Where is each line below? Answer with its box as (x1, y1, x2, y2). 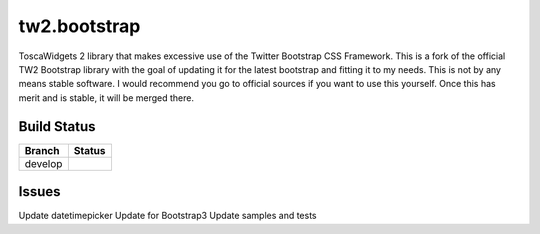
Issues (18, 183, 61, 200)
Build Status (18, 118, 96, 135)
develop (24, 156, 63, 170)
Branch (24, 143, 60, 157)
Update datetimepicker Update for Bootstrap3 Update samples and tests (18, 210, 317, 222)
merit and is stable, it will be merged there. (18, 91, 195, 104)
